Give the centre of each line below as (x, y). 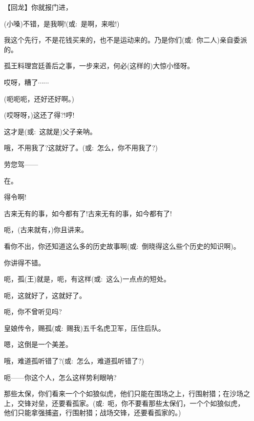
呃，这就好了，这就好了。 (45, 295)
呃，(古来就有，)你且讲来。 (46, 230)
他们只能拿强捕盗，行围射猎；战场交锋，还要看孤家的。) (93, 412)
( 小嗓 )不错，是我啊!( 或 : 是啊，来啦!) (62, 23)
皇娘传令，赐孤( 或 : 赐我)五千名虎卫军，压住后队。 (85, 328)
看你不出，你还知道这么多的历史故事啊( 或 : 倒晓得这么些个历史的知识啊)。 (122, 246)
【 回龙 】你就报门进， (38, 7)
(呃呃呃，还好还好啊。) (39, 98)
